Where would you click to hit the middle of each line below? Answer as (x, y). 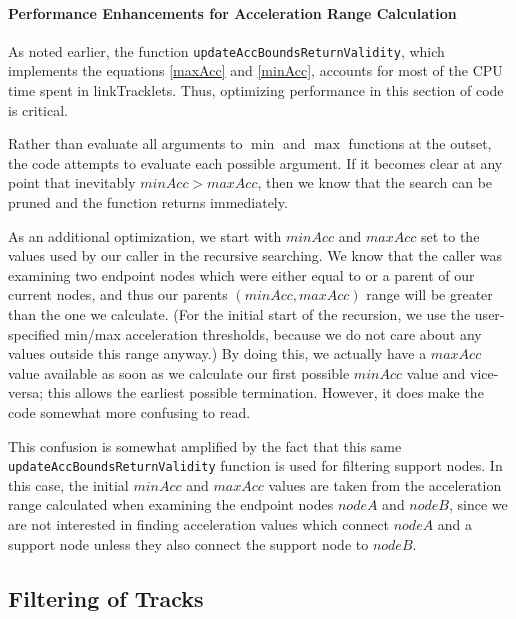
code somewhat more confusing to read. (129, 411)
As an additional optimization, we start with (145, 235)
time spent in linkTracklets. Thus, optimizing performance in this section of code (256, 90)
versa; (26, 392)
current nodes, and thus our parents (118, 294)
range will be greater (429, 294)
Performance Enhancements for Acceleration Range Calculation (232, 12)
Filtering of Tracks (106, 597)
